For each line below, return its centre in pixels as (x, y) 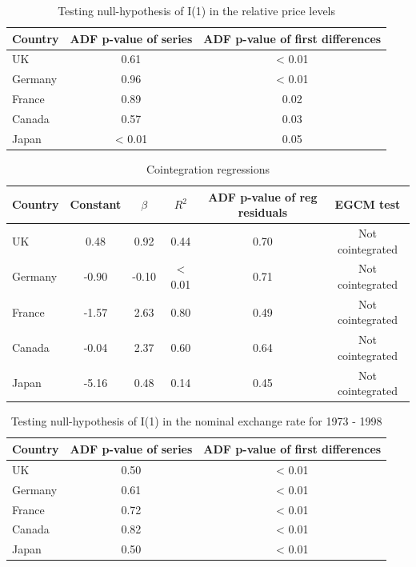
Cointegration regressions (208, 168)
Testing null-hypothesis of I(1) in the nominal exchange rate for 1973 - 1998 (196, 421)
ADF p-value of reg (263, 196)
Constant (96, 204)
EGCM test (368, 204)
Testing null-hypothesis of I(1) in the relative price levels (197, 10)
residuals (263, 212)
